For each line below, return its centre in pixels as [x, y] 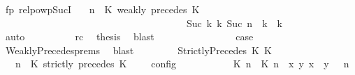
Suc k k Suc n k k [234, 23]
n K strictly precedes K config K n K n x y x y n [182, 64]
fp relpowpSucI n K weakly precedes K [102, 9]
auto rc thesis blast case [129, 36]
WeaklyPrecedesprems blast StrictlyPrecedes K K [138, 50]
